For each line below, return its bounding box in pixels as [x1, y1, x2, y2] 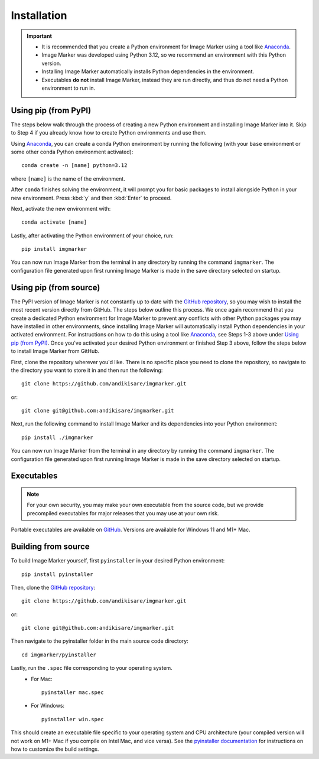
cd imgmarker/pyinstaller [21, 651, 97, 658]
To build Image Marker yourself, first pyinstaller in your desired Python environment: [11, 557, 225, 564]
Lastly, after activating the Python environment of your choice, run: [11, 232, 174, 239]
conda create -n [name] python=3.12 [21, 162, 128, 169]
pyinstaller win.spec [41, 716, 104, 722]
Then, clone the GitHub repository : [11, 584, 96, 591]
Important [27, 32, 53, 40]
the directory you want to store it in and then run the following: [11, 367, 163, 374]
